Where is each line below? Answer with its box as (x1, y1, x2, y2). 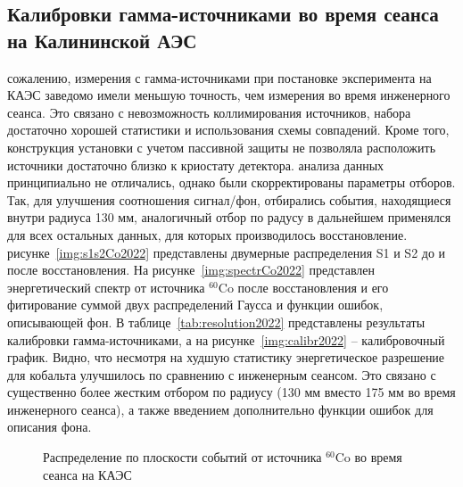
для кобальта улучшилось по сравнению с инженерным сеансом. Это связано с (7, 365, 436, 384)
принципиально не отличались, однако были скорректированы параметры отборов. (7, 173, 456, 192)
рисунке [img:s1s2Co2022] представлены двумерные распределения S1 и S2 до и (7, 243, 446, 261)
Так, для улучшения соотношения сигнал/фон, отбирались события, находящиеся (7, 190, 451, 209)
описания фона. (7, 417, 92, 436)
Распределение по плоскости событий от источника (43, 448, 322, 466)
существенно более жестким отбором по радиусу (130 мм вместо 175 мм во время (7, 383, 456, 401)
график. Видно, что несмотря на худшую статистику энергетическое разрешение (7, 348, 445, 367)
